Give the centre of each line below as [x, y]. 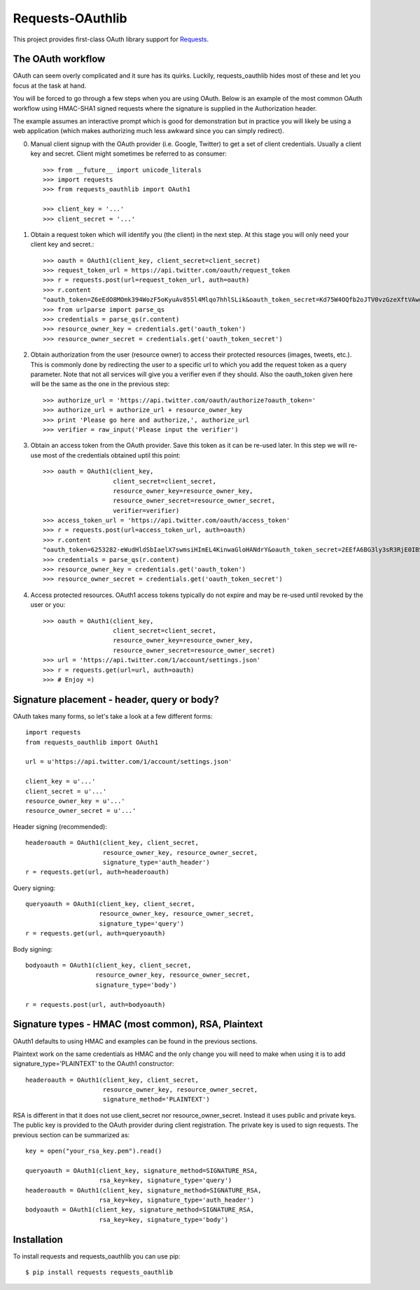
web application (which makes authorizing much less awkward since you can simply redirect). [149, 131]
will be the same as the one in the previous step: [100, 384]
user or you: [48, 605]
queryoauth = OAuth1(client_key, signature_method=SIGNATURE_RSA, [142, 1171]
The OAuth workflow [59, 59]
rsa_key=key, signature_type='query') [166, 1180]
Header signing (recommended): [60, 826]
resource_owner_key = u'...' [75, 801]
